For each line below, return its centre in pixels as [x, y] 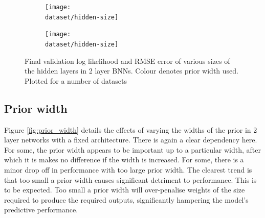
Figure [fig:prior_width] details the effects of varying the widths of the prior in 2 [131, 129]
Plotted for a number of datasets [76, 80]
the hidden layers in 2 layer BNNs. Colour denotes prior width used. [131, 71]
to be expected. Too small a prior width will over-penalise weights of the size [125, 190]
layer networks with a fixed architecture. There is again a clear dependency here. [131, 140]
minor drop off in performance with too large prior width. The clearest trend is [128, 169]
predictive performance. [41, 210]
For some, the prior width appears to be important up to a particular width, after [132, 149]
